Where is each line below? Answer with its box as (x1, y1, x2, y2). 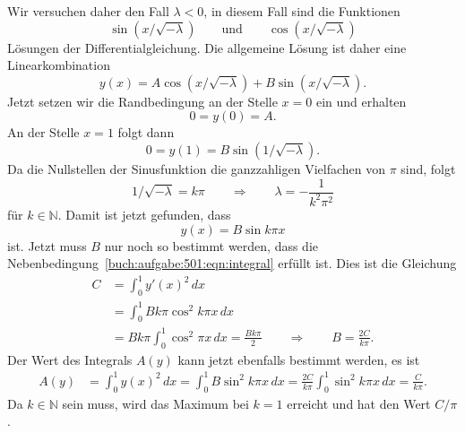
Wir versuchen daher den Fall (7, 2, 169, 20)
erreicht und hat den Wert (287, 394, 431, 412)
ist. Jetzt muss (7, 236, 87, 255)
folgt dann (117, 123, 175, 142)
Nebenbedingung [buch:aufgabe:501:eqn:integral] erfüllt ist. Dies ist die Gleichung (7, 254, 457, 273)
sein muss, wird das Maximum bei (62, 394, 249, 412)
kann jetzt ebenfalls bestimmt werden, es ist (177, 350, 420, 368)
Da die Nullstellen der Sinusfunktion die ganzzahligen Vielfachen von (7, 159, 385, 178)
